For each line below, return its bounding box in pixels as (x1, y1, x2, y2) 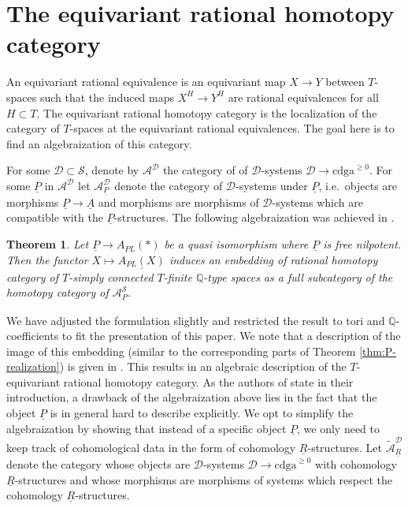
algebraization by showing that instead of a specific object (6, 420, 287, 436)
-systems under (236, 177, 308, 193)
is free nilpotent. (323, 236, 402, 252)
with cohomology (315, 455, 397, 472)
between (325, 73, 365, 90)
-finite (163, 268, 192, 285)
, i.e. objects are (318, 177, 398, 193)
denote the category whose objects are (6, 455, 191, 472)
